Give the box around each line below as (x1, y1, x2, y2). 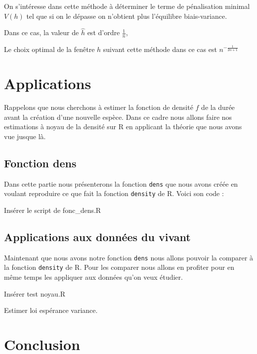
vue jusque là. (4, 131, 46, 141)
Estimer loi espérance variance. (4, 305, 98, 315)
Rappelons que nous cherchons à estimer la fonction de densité (4, 101, 193, 112)
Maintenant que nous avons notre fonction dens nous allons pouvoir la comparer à (4, 252, 253, 262)
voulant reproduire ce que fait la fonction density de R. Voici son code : (4, 188, 224, 199)
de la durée (201, 101, 235, 112)
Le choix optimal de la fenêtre (4, 44, 95, 54)
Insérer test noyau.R (4, 288, 66, 299)
